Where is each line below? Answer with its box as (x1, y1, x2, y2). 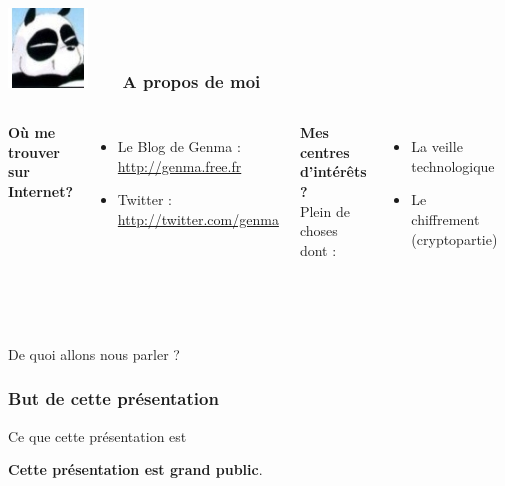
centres (299, 141, 350, 162)
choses (299, 220, 338, 241)
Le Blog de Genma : (117, 136, 241, 157)
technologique (411, 155, 495, 176)
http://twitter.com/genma (117, 209, 279, 229)
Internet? (8, 181, 74, 201)
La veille (411, 136, 463, 157)
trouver (8, 141, 60, 162)
